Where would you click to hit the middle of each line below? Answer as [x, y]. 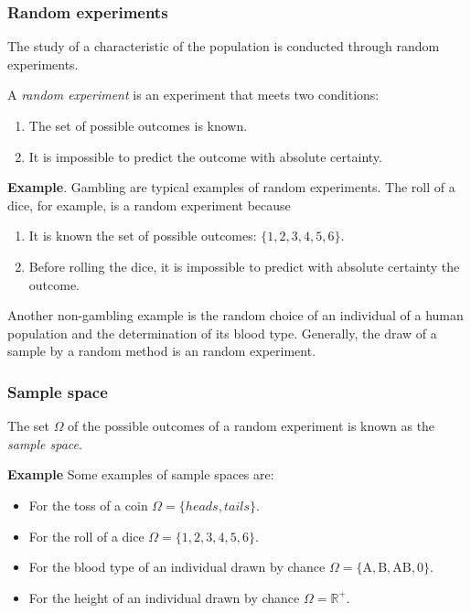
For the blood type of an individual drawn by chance [177, 567]
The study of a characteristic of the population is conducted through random [224, 46]
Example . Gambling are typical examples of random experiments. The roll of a [231, 187]
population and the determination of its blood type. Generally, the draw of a [222, 333]
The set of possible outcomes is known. [138, 125]
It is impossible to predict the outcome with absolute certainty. [205, 156]
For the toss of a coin [88, 505]
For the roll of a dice [86, 536]
